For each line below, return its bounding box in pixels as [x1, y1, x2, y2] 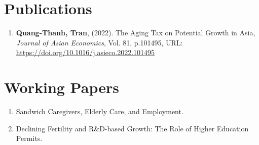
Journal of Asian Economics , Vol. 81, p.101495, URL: [16, 37, 183, 47]
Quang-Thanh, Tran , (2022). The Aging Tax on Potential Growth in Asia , [16, 27, 255, 38]
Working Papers [4, 77, 119, 98]
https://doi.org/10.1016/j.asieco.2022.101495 [16, 47, 155, 58]
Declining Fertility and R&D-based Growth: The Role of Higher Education [16, 123, 249, 133]
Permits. [16, 133, 43, 143]
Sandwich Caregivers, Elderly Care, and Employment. [16, 106, 183, 117]
